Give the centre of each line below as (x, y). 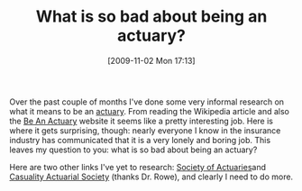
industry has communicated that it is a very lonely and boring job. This (140, 140)
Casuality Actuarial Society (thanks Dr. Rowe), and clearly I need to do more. (151, 177)
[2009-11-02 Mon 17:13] (151, 60)
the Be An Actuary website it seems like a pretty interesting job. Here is (141, 121)
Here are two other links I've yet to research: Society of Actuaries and (137, 167)
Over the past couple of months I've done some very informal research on (147, 102)
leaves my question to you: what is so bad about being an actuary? (133, 150)
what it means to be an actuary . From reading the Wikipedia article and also (150, 111)
